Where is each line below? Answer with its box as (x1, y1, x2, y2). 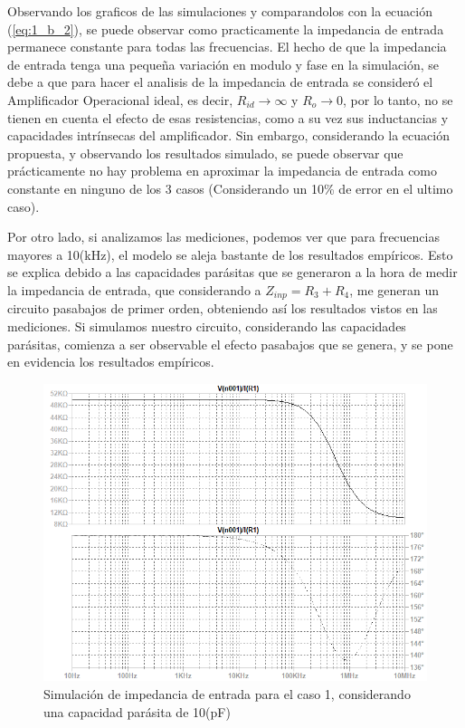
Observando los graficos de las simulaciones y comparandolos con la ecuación (7, 2, 433, 20)
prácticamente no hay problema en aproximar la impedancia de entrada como (7, 161, 438, 180)
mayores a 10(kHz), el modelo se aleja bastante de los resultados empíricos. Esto (7, 244, 453, 263)
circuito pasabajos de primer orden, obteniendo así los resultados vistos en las (7, 299, 438, 318)
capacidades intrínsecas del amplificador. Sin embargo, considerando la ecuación (7, 126, 450, 145)
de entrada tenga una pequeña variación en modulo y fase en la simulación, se (7, 54, 440, 73)
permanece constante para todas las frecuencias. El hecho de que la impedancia (7, 37, 447, 56)
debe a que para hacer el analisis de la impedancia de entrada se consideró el (7, 72, 433, 91)
